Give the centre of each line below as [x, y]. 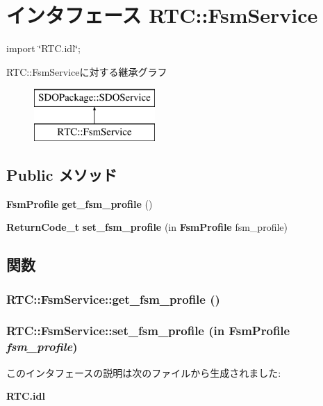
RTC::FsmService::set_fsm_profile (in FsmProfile [148, 331]
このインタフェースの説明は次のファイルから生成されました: [144, 372]
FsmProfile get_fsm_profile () [80, 203]
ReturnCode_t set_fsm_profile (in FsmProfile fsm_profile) [147, 227]
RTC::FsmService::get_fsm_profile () [113, 299]
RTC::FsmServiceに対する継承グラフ [87, 71]
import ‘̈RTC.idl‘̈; [43, 48]
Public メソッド [62, 174]
